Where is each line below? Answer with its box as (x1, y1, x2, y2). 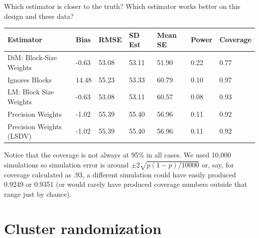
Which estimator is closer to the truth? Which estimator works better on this (4, 1, 241, 11)
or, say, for (201, 159, 234, 169)
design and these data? (4, 10, 74, 21)
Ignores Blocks (7, 74, 52, 84)
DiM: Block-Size (7, 52, 57, 63)
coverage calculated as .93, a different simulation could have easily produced (4, 169, 236, 179)
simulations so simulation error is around (4, 159, 129, 169)
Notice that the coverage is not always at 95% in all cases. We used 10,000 (4, 150, 231, 160)
